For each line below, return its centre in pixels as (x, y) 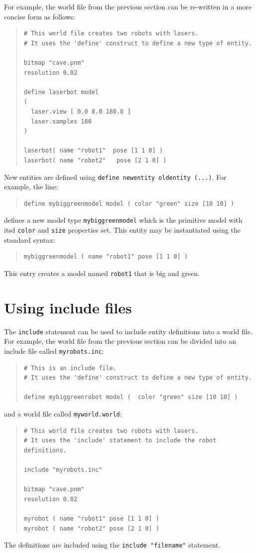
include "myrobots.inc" (63, 470)
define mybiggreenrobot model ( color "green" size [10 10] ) (131, 397)
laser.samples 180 (61, 121)
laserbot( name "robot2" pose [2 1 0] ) (95, 160)
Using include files (68, 307)
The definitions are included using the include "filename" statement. (112, 545)
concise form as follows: (40, 16)
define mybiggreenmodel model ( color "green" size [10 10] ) (129, 204)
